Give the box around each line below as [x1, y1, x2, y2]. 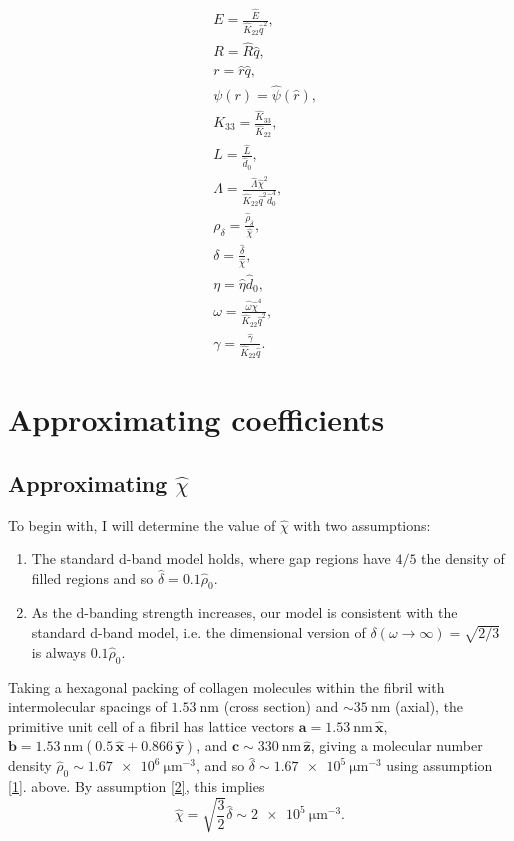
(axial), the [395, 696, 464, 717]
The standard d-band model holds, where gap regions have [31, 548, 391, 569]
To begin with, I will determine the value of [8, 514, 276, 535]
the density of [421, 548, 505, 569]
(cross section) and [223, 696, 339, 717]
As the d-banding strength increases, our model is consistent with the [31, 602, 458, 623]
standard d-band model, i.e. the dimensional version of [31, 622, 366, 643]
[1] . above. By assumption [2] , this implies [8, 776, 265, 797]
